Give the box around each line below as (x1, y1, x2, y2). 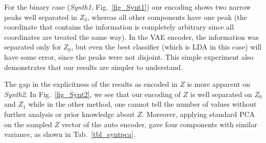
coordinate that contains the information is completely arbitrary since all (4, 21, 234, 32)
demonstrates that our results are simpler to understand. (4, 61, 183, 72)
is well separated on (190, 88, 252, 99)
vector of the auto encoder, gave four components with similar (62, 118, 257, 129)
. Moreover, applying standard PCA (142, 108, 255, 119)
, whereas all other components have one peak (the (87, 11, 247, 22)
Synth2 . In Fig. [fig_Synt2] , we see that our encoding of (4, 88, 181, 99)
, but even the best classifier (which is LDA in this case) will (71, 41, 262, 52)
